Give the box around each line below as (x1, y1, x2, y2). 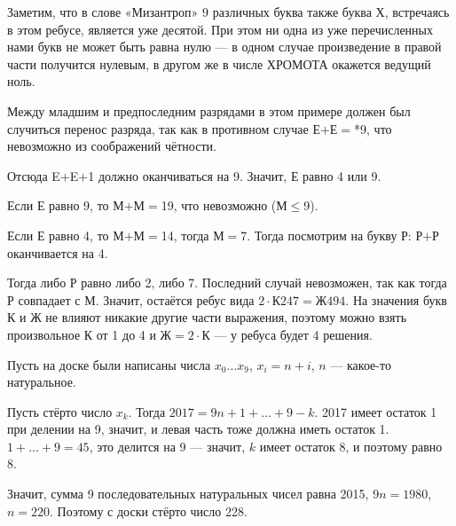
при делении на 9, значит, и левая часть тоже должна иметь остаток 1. (7, 420, 389, 438)
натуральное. (7, 373, 76, 391)
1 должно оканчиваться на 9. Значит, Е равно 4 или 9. (88, 166, 381, 184)
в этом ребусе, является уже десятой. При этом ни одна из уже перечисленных (7, 20, 434, 38)
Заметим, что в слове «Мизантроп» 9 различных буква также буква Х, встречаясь (7, 3, 450, 20)
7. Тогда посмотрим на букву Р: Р (240, 225, 423, 244)
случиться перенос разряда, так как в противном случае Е (7, 119, 320, 137)
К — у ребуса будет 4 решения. (201, 325, 373, 343)
